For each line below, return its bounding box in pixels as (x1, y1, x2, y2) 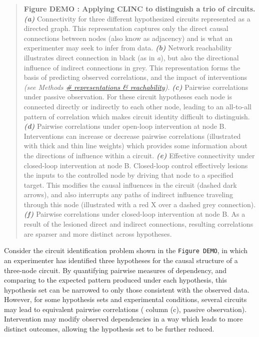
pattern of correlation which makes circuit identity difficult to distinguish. (23, 111, 250, 121)
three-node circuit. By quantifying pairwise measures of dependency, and (4, 265, 227, 275)
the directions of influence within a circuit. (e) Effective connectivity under (23, 150, 255, 160)
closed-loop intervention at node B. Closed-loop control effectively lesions (23, 160, 248, 170)
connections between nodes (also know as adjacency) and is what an (23, 32, 233, 43)
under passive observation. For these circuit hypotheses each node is (23, 91, 232, 102)
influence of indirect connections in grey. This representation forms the (23, 62, 240, 72)
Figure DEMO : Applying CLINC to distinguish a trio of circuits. (23, 3, 255, 13)
